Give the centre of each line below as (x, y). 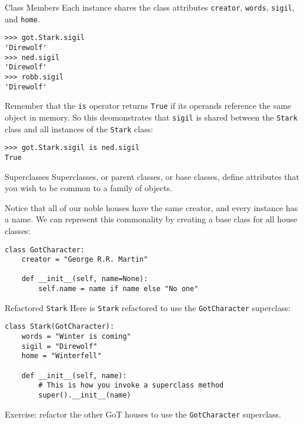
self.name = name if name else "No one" (118, 289)
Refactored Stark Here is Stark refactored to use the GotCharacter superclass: (148, 307)
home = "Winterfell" (61, 356)
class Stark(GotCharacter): (60, 327)
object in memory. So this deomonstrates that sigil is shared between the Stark (151, 117)
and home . (22, 19)
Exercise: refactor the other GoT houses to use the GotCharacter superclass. (143, 414)
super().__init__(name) (85, 395)
